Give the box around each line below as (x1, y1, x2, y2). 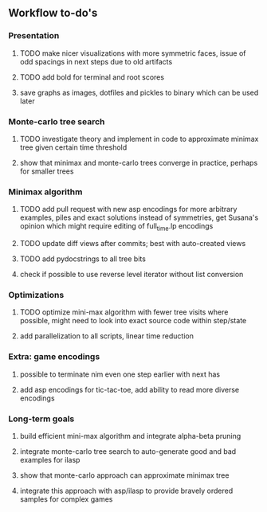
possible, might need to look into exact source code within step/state (19, 316, 247, 326)
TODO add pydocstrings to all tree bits (19, 254, 146, 264)
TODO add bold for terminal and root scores (19, 72, 165, 82)
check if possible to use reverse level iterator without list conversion (19, 270, 244, 279)
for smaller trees (19, 166, 74, 176)
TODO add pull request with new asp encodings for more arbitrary (19, 205, 238, 214)
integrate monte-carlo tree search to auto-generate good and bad (19, 446, 237, 456)
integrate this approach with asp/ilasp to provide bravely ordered (19, 486, 234, 495)
